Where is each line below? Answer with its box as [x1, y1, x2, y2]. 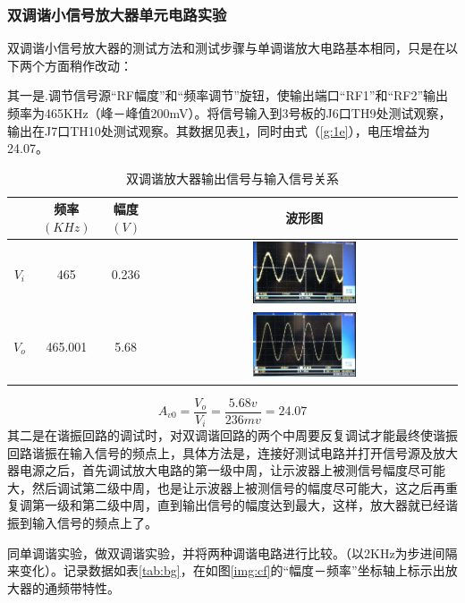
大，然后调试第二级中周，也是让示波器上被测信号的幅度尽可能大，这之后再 [7, 478, 445, 497]
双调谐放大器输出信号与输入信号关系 [126, 168, 339, 187]
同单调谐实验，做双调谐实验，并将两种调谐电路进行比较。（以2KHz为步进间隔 [7, 543, 458, 562]
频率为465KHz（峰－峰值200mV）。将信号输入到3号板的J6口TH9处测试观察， [7, 104, 452, 122]
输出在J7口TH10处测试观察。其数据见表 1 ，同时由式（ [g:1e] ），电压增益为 [7, 121, 430, 140]
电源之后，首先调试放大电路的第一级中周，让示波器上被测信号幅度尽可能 [19, 461, 445, 480]
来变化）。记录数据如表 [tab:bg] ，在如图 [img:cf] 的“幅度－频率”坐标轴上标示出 [7, 561, 445, 580]
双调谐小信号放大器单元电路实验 [7, 3, 227, 25]
